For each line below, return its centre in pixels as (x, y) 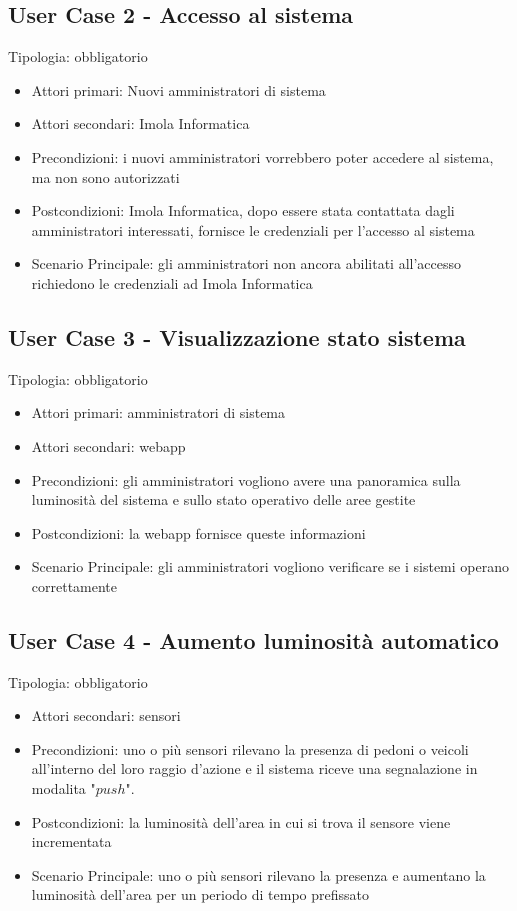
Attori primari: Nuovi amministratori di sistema (178, 89)
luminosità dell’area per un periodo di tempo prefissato (200, 894)
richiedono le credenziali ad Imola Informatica (172, 282)
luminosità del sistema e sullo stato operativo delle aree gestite (223, 499)
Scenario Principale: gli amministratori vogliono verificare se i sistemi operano (270, 566)
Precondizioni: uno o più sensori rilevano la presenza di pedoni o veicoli (250, 748)
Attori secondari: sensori (106, 715)
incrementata (71, 841)
